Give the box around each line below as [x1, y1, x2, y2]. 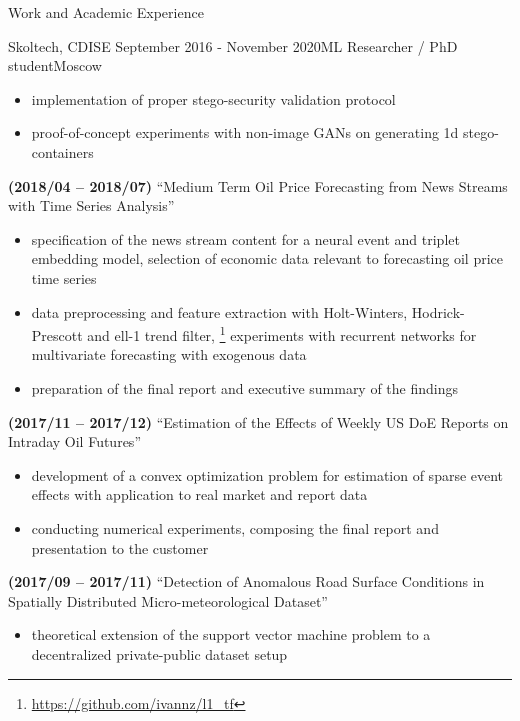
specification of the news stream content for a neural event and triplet [31, 228, 460, 249]
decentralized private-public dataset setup [31, 643, 288, 664]
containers [31, 141, 94, 162]
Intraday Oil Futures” [8, 431, 141, 452]
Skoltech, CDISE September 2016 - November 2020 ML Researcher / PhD [8, 35, 458, 56]
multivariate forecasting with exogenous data [31, 344, 307, 365]
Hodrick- [411, 301, 465, 322]
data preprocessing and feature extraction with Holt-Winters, [31, 301, 408, 322]
